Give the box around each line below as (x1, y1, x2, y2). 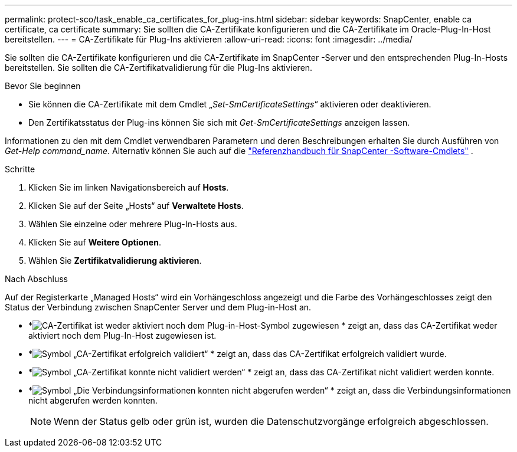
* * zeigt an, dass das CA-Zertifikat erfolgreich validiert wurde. (28, 349, 447, 359)
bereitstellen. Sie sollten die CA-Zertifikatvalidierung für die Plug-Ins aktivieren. (5, 63, 313, 73)
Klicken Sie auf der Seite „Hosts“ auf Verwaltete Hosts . (28, 201, 244, 211)
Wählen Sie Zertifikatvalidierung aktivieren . (28, 256, 202, 266)
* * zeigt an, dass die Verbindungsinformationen (28, 385, 511, 395)
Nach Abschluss (5, 274, 68, 284)
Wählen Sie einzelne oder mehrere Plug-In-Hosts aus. (28, 219, 237, 229)
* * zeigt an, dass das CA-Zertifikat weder (28, 320, 498, 330)
